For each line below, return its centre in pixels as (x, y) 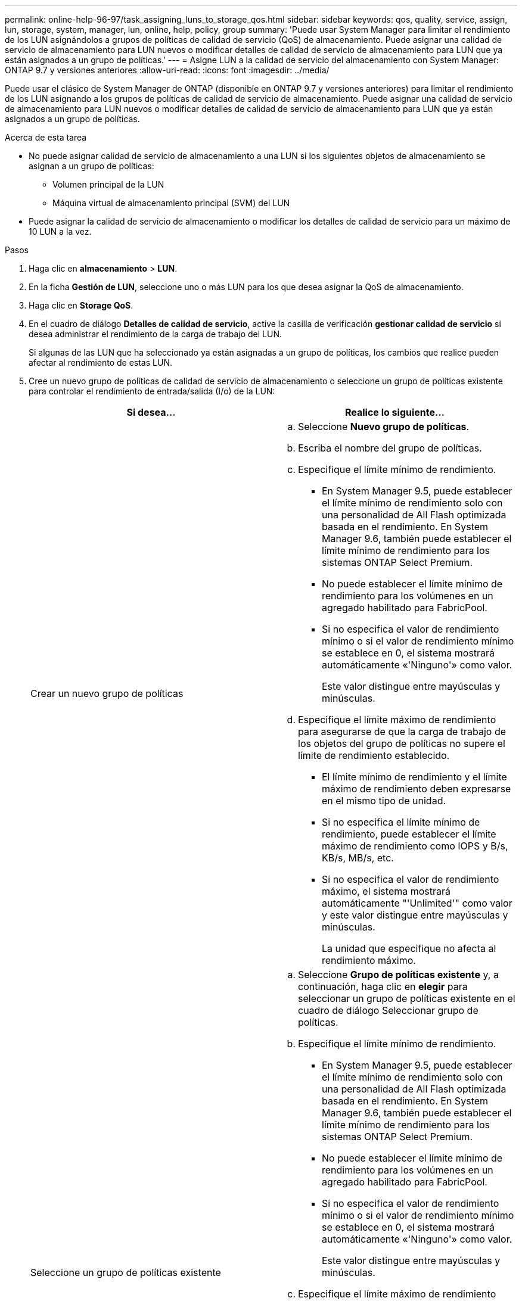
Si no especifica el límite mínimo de (401, 822)
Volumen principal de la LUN (108, 184)
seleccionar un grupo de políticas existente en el (407, 998)
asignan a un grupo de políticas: (91, 166)
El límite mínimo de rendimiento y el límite (414, 777)
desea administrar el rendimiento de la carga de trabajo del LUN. (156, 334)
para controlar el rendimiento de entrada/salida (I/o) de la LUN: (152, 391)
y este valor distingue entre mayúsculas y (415, 915)
